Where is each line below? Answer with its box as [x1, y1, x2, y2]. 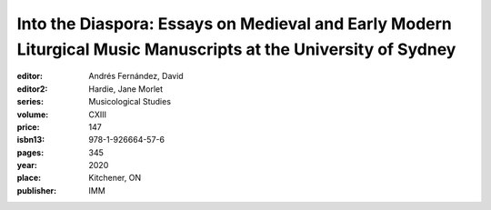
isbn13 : [16, 135, 45, 145]
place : [16, 173, 42, 184]
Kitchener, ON [88, 173, 141, 184]
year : [16, 160, 38, 171]
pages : [16, 146, 45, 158]
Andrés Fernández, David [88, 71, 184, 82]
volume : [16, 109, 49, 120]
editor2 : [16, 83, 48, 95]
